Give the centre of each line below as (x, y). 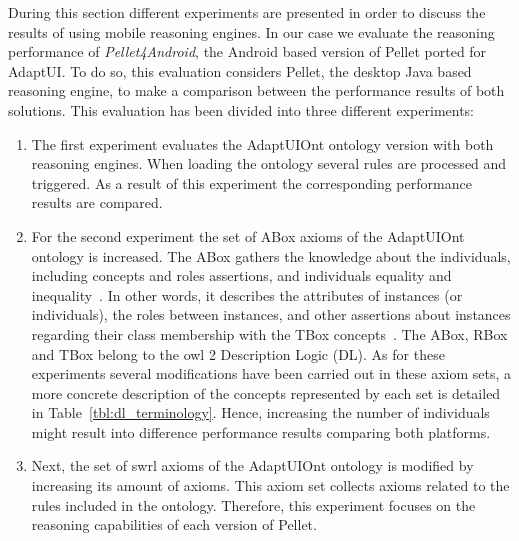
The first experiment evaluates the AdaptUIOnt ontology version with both (262, 143)
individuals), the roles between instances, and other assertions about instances (271, 314)
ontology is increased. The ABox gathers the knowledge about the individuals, (271, 255)
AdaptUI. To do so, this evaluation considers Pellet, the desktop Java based (240, 70)
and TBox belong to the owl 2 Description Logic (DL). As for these (238, 353)
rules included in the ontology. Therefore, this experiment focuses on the (253, 504)
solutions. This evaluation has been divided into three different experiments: (241, 109)
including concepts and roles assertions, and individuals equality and (241, 275)
